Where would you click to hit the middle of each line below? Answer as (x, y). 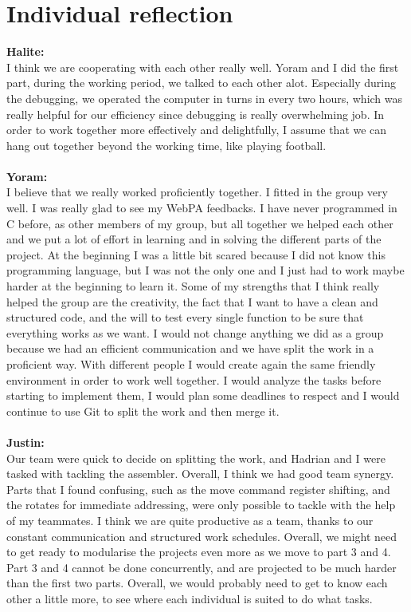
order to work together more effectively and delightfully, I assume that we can (197, 130)
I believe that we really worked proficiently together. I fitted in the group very (197, 192)
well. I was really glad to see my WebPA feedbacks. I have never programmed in (202, 208)
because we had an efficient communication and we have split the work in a (190, 348)
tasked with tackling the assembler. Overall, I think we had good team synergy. (200, 474)
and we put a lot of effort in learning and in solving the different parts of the (194, 239)
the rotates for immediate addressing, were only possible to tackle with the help (201, 505)
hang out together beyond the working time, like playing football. (166, 145)
